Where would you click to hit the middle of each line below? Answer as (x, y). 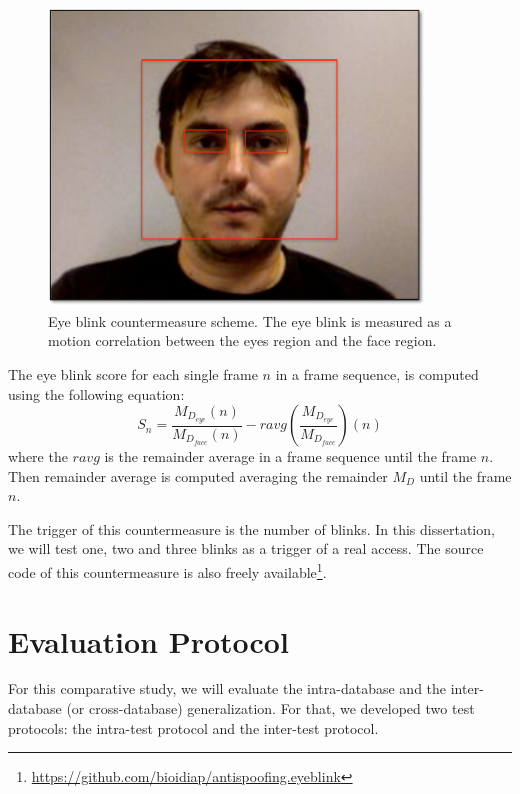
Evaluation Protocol (148, 640)
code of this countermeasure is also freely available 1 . (167, 570)
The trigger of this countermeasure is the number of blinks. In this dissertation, (251, 528)
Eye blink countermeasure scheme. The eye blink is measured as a (250, 320)
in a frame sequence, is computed (377, 373)
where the (38, 456)
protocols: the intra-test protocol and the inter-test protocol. (193, 727)
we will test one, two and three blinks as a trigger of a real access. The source (246, 548)
